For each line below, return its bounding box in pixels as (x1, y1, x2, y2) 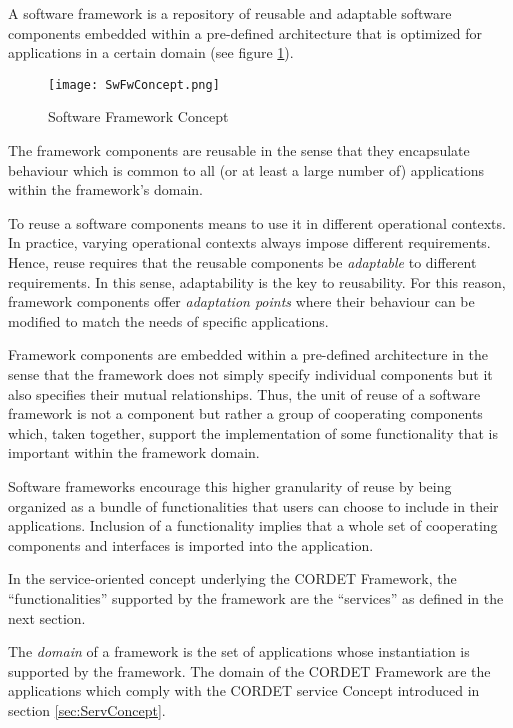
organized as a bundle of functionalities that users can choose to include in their (8, 495, 499, 516)
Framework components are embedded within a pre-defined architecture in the (8, 344, 489, 365)
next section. (8, 607, 86, 628)
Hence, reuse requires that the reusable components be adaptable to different (8, 252, 477, 272)
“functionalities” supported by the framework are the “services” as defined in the (8, 587, 504, 608)
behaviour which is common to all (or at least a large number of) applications (8, 159, 484, 180)
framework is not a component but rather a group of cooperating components (8, 403, 483, 424)
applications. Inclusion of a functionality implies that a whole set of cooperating (8, 515, 498, 536)
